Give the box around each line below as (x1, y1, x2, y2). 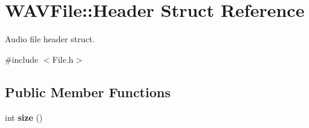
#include (5, 53, 39, 65)
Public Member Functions (5, 82, 171, 101)
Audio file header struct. (5, 33, 95, 45)
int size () (5, 110, 43, 123)
